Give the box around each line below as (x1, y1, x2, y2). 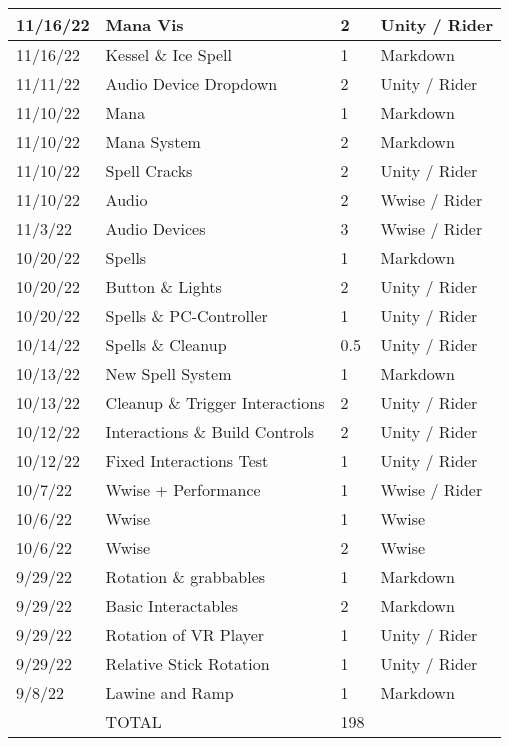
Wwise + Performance (105, 478, 261, 501)
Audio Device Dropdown (105, 72, 278, 95)
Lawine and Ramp (105, 681, 234, 704)
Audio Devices (105, 217, 206, 240)
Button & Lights (105, 275, 222, 298)
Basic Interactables (105, 594, 239, 617)
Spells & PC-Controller (105, 304, 268, 327)
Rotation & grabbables (105, 565, 266, 588)
